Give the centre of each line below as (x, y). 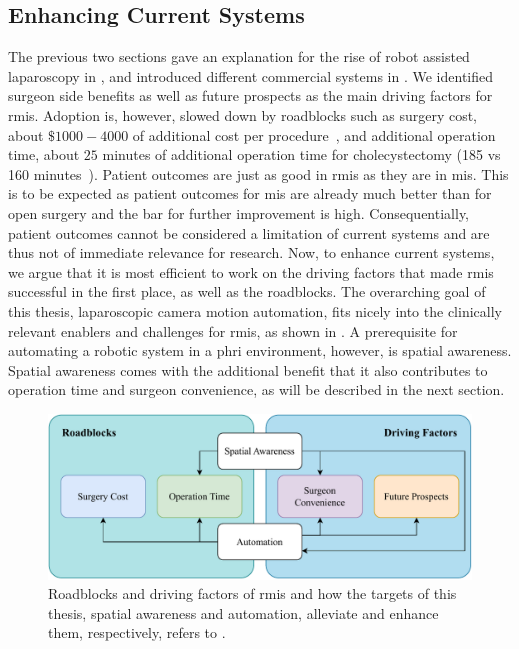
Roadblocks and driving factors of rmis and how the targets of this (252, 593)
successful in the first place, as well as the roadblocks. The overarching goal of (247, 291)
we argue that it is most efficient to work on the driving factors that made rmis (251, 271)
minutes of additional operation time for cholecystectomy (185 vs (301, 154)
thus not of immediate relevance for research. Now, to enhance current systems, (251, 252)
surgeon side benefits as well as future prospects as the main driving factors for (250, 95)
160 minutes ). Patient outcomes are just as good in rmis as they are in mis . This (258, 173)
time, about (44, 154)
